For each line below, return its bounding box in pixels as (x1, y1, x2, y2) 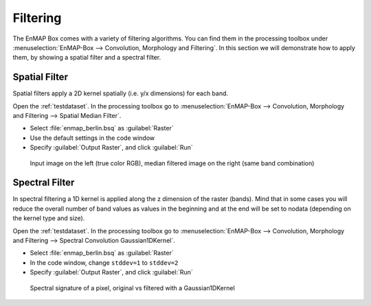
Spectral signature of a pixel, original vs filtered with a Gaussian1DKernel (30, 283, 235, 292)
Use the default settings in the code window (30, 134, 155, 142)
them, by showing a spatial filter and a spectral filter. (12, 54, 161, 62)
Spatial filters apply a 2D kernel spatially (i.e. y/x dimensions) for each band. (12, 89, 229, 97)
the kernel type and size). (12, 214, 85, 222)
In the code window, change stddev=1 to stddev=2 (30, 258, 179, 267)
